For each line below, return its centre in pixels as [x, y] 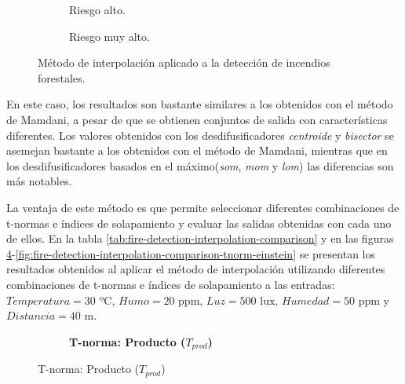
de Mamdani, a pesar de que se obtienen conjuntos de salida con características [197, 119]
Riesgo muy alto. [109, 36]
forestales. [62, 77]
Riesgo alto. [97, 9]
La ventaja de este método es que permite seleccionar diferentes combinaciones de [203, 207]
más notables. [39, 181]
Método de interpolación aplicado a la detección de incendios [184, 62]
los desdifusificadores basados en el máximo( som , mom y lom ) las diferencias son [200, 165]
